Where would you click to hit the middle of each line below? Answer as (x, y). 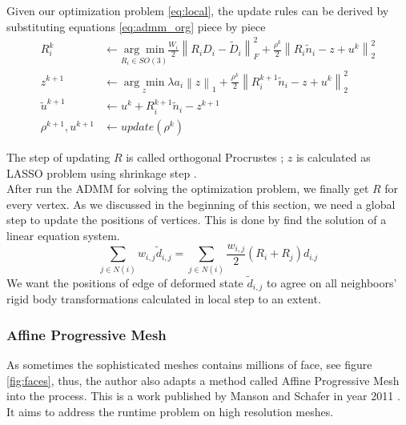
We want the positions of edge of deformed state (125, 282)
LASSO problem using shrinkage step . (102, 172)
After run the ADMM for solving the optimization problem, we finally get (188, 188)
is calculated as (333, 156)
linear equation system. (63, 235)
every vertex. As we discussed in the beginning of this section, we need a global (201, 204)
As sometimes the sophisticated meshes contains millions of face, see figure (189, 365)
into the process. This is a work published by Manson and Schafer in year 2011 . (203, 396)
